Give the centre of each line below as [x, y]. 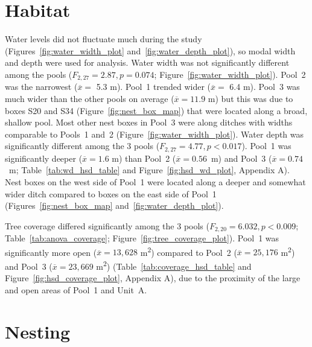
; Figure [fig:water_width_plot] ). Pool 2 [230, 74]
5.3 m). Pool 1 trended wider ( [153, 87]
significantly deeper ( [44, 158]
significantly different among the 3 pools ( [82, 146]
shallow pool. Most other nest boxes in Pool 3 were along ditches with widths [149, 122]
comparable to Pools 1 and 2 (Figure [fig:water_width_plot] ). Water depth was [154, 134]
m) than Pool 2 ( [144, 158]
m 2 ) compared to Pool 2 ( [189, 251]
